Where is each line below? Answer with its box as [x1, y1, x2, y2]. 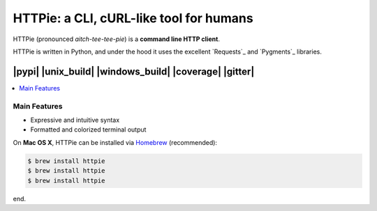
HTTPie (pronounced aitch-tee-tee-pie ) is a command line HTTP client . [13, 35, 220, 43]
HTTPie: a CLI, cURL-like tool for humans [13, 10, 254, 26]
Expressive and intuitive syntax [30, 116, 120, 124]
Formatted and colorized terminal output [30, 125, 147, 134]
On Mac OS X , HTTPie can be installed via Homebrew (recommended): [13, 138, 218, 146]
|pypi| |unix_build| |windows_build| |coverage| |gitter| [13, 65, 255, 77]
